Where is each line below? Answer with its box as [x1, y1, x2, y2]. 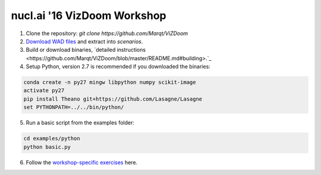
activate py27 [23, 87, 65, 94]
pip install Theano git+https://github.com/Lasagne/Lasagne [23, 95, 203, 102]
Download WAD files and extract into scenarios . [26, 37, 143, 45]
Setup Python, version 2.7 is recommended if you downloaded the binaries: [26, 63, 210, 70]
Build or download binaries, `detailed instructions [26, 46, 146, 54]
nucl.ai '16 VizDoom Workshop [11, 9, 166, 22]
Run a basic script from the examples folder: [26, 119, 135, 126]
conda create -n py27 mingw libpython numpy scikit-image [23, 79, 196, 86]
